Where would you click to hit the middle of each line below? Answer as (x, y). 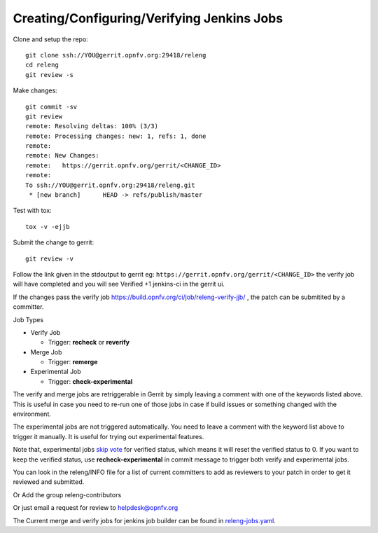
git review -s (49, 75)
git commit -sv (51, 106)
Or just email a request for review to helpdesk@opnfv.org (96, 508)
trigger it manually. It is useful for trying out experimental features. (108, 436)
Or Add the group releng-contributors (67, 494)
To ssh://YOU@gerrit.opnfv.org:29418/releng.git (110, 185)
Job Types (28, 319)
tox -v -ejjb (48, 227)
